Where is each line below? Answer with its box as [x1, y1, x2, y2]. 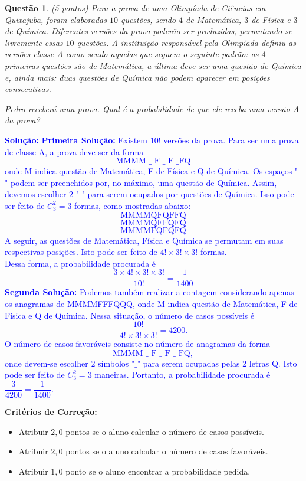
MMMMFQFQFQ [120, 226, 186, 235]
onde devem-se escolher [5, 356, 88, 369]
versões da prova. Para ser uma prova [163, 133, 299, 146]
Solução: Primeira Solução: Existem [5, 133, 147, 146]
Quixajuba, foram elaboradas [5, 13, 107, 25]
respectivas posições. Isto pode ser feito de [5, 246, 157, 258]
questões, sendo [120, 13, 176, 25]
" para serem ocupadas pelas [137, 356, 240, 369]
